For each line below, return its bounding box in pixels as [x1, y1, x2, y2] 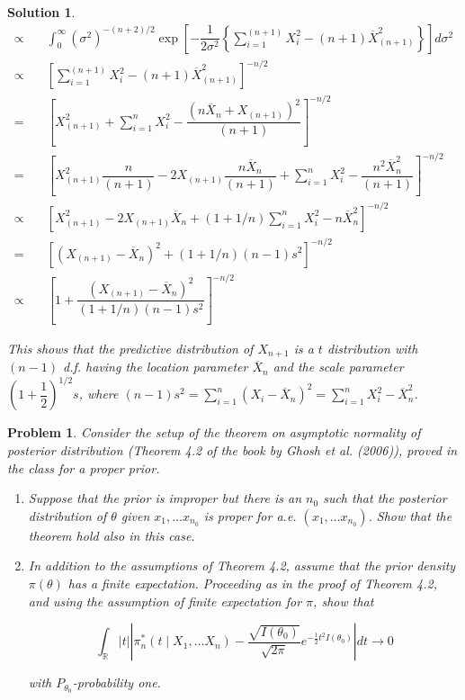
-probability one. [72, 673, 161, 692]
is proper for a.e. [203, 506, 297, 525]
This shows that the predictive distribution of [7, 338, 254, 357]
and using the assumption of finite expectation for [28, 591, 302, 610]
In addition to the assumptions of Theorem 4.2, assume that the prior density [28, 556, 456, 575]
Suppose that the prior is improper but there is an [28, 489, 302, 507]
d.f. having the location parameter [63, 357, 248, 376]
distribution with [326, 338, 418, 357]
